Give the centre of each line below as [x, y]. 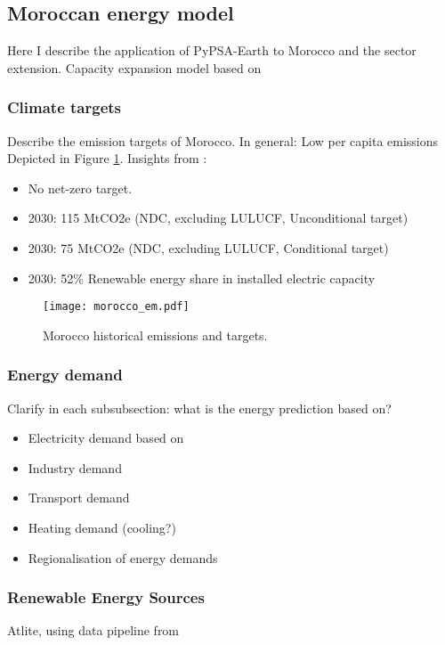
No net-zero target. [80, 188]
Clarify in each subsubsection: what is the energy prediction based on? [199, 408]
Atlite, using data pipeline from [93, 630]
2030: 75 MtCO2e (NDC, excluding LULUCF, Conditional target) [208, 247]
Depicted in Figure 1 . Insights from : [107, 158]
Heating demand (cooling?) [102, 528]
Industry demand [75, 467]
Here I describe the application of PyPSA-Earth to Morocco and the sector [212, 50]
